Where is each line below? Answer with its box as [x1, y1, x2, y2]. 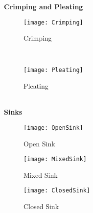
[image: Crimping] [23, 19, 83, 26]
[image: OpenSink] [23, 124, 83, 131]
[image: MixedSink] [23, 156, 87, 163]
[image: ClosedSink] [23, 187, 91, 194]
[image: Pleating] [23, 67, 83, 74]
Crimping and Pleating [4, 1, 83, 11]
